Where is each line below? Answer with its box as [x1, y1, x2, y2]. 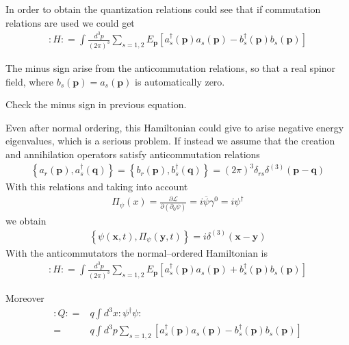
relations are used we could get [5, 15, 135, 29]
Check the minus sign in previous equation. [5, 97, 187, 112]
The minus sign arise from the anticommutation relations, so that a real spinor [5, 60, 336, 75]
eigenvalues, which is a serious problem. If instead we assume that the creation [5, 133, 335, 148]
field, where [5, 74, 54, 88]
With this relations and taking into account [5, 179, 188, 194]
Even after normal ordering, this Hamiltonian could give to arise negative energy [5, 120, 344, 134]
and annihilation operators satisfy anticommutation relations [5, 146, 260, 161]
